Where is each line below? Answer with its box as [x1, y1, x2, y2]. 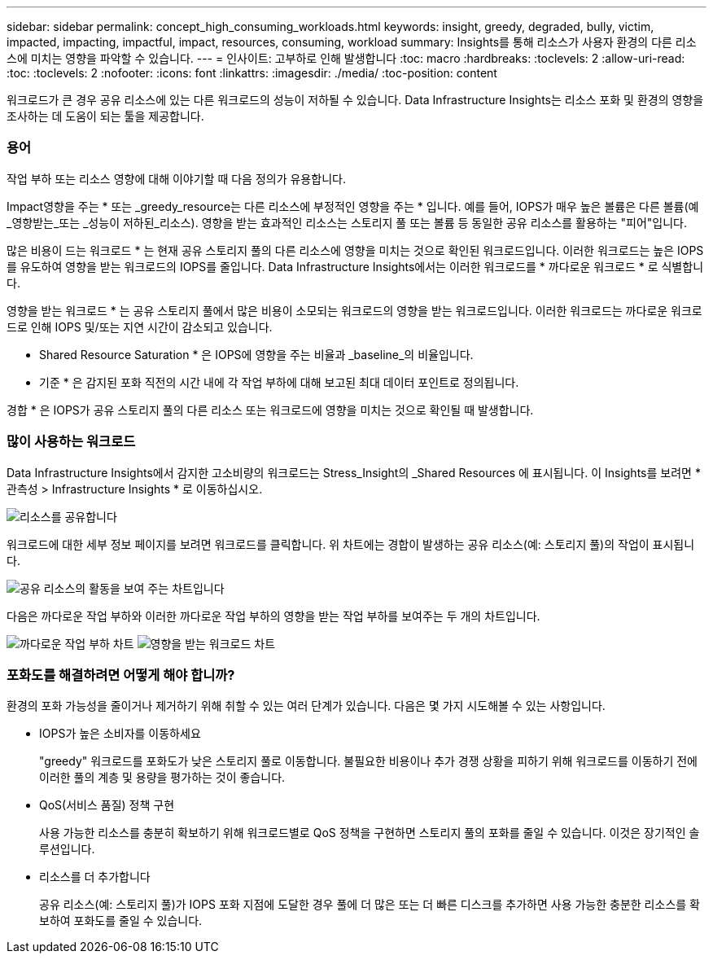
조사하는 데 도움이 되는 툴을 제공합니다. [7, 109, 204, 123]
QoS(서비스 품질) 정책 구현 [39, 798, 175, 813]
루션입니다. [39, 842, 95, 857]
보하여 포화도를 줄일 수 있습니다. [39, 914, 203, 928]
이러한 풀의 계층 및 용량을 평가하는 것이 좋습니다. [39, 770, 286, 785]
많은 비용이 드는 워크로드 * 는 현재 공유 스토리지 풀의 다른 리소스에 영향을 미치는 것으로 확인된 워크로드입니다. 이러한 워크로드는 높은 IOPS [7, 243, 704, 257]
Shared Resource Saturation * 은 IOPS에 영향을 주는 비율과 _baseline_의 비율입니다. [39, 347, 474, 362]
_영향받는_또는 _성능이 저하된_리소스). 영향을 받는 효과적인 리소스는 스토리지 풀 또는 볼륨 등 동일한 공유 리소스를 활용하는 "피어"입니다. [7, 215, 688, 230]
